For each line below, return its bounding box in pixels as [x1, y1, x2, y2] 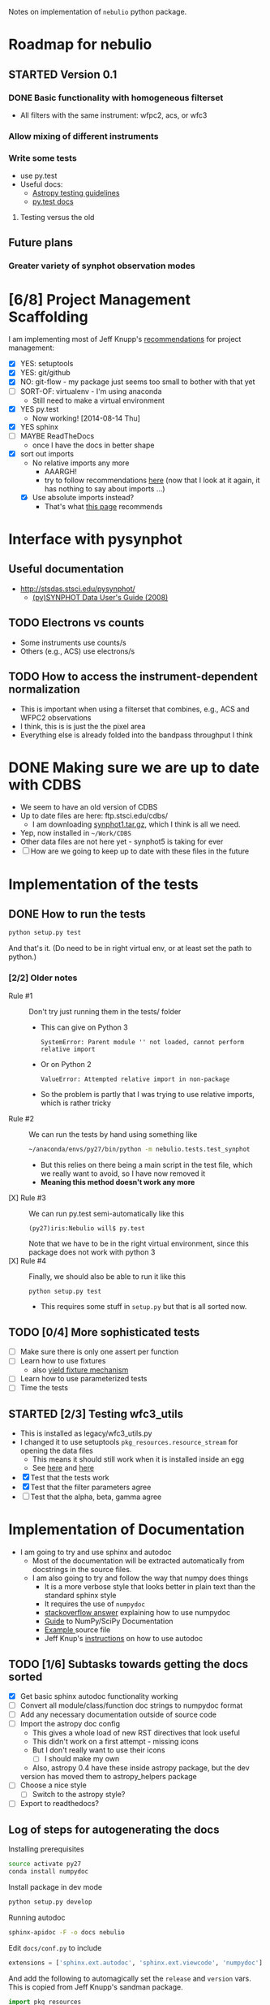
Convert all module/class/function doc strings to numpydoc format [19, 1700, 243, 1710]
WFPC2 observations [19, 712, 92, 722]
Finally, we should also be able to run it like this [28, 1271, 186, 1281]
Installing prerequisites [8, 1844, 84, 1854]
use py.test [19, 171, 58, 181]
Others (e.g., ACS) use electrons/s [19, 646, 135, 656]
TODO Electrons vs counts [8, 616, 144, 630]
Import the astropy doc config [19, 1719, 120, 1729]
